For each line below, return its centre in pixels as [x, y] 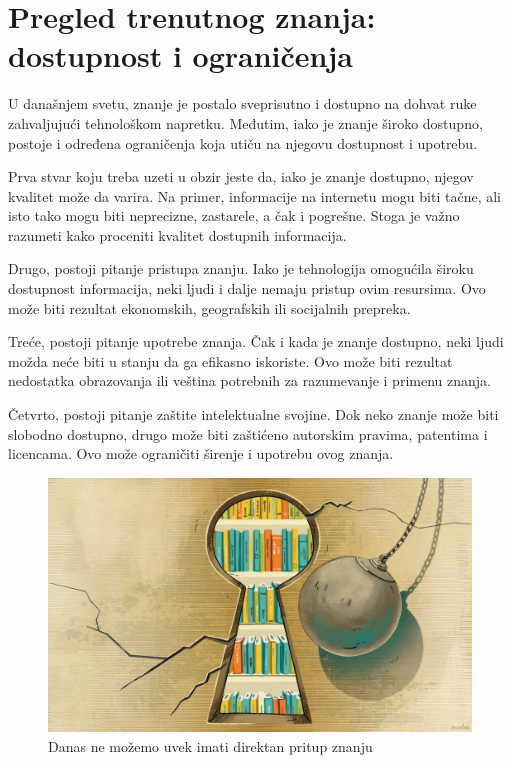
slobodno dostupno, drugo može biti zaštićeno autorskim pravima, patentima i [248, 433]
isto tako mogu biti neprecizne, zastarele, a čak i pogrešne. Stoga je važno [234, 215]
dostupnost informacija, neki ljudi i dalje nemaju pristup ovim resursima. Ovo [247, 288]
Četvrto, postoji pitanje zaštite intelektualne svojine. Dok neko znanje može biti [253, 414]
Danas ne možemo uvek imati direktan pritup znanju [210, 745]
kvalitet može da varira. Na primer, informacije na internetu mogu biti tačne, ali [254, 195]
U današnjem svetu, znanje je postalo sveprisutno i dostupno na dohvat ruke [242, 103]
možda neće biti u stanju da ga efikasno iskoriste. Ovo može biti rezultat [230, 360]
